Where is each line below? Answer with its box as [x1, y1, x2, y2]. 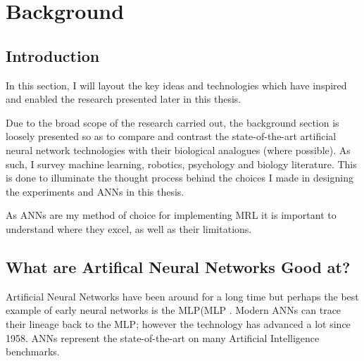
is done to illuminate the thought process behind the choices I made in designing [6, 170, 353, 185]
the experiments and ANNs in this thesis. [6, 184, 184, 198]
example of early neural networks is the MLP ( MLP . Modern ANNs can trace [6, 303, 341, 317]
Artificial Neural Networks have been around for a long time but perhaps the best [6, 289, 359, 303]
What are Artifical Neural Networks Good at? [6, 255, 351, 277]
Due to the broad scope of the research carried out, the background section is [6, 115, 339, 129]
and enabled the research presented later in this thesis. [6, 91, 241, 106]
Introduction [6, 44, 100, 66]
